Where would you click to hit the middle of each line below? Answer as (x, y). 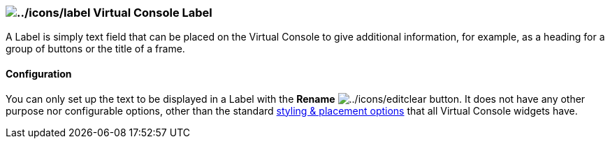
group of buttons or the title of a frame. (95, 49)
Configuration (39, 73)
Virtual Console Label (153, 13)
